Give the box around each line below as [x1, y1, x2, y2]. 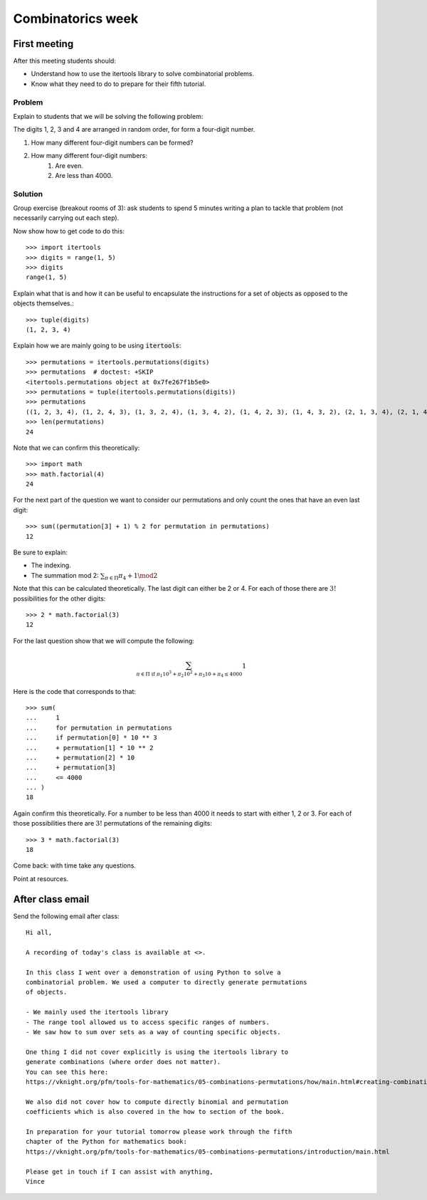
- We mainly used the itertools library [26, 1008, 169, 1016]
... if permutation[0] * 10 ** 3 [26, 734, 158, 742]
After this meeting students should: [13, 57, 117, 65]
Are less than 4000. [55, 171, 113, 179]
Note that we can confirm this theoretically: [13, 443, 140, 452]
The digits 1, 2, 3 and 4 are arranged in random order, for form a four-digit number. [13, 125, 255, 134]
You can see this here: [26, 1068, 109, 1076]
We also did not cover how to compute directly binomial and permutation [26, 1098, 289, 1106]
